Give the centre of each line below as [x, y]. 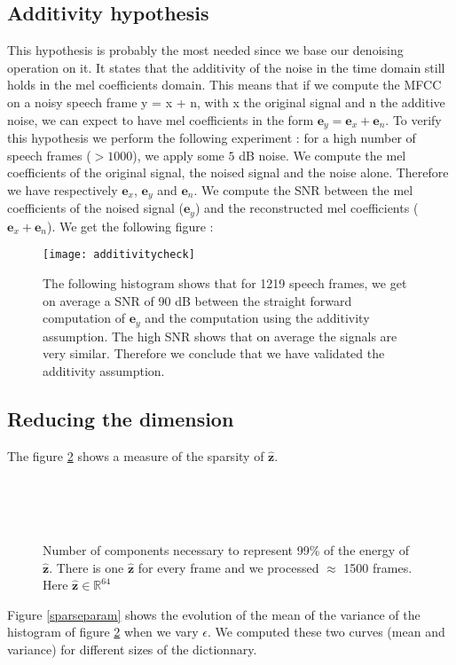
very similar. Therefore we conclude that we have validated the [214, 353]
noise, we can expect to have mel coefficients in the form [161, 119]
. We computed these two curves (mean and [326, 632]
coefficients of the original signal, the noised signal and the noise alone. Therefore [228, 172]
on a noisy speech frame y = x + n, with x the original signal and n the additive [226, 102]
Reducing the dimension [121, 418]
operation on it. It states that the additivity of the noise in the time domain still [226, 67]
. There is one [86, 567]
